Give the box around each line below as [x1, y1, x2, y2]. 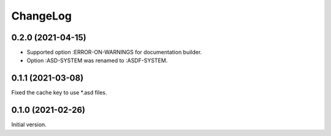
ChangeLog [11, 9, 72, 23]
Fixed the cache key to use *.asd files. [11, 89, 107, 96]
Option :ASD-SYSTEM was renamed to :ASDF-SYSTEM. [26, 57, 168, 64]
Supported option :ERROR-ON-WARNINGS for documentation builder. [26, 49, 202, 56]
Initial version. [11, 121, 47, 128]
